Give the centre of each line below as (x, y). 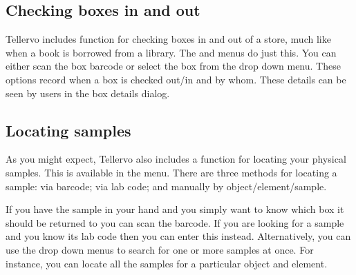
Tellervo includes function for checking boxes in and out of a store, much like (168, 39)
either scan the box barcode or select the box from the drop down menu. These (173, 66)
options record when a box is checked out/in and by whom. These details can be (176, 79)
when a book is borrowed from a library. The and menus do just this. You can (171, 52)
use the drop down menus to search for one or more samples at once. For (160, 249)
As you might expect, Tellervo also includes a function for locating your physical (176, 159)
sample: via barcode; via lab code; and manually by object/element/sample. (166, 186)
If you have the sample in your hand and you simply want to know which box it (175, 209)
